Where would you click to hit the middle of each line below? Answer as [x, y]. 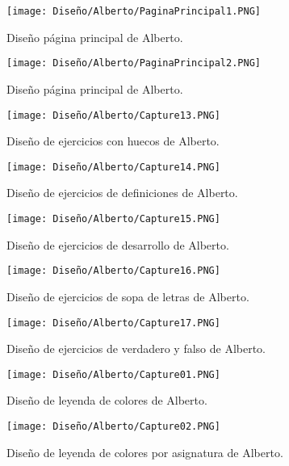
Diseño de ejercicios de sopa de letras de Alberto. [128, 296]
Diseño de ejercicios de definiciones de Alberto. [122, 193]
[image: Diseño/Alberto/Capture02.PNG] [113, 426]
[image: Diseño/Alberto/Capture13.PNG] [113, 115]
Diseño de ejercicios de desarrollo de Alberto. [118, 244]
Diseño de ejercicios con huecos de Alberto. [113, 141]
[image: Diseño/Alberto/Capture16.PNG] [113, 271]
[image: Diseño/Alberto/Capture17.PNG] [113, 323]
